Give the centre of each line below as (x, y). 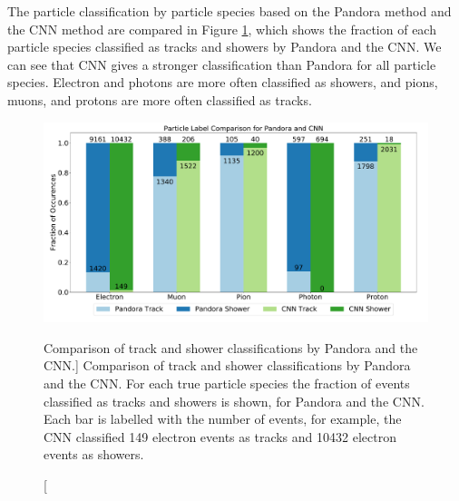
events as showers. (94, 454)
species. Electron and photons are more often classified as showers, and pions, (223, 82)
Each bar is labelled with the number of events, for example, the (223, 419)
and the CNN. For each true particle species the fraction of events (227, 383)
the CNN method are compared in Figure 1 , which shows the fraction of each (222, 29)
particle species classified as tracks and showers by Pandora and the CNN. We (225, 47)
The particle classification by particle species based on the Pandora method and (229, 11)
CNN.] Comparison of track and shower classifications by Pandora (227, 365)
